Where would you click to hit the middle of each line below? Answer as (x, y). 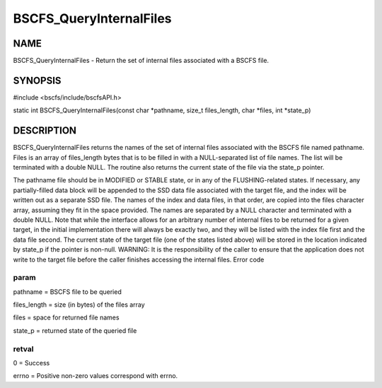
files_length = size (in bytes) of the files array (79, 305)
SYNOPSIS (37, 80)
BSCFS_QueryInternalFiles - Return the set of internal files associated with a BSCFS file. (141, 61)
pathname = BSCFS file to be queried (67, 292)
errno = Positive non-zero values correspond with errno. (95, 376)
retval (23, 348)
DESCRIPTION (45, 131)
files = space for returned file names (66, 317)
